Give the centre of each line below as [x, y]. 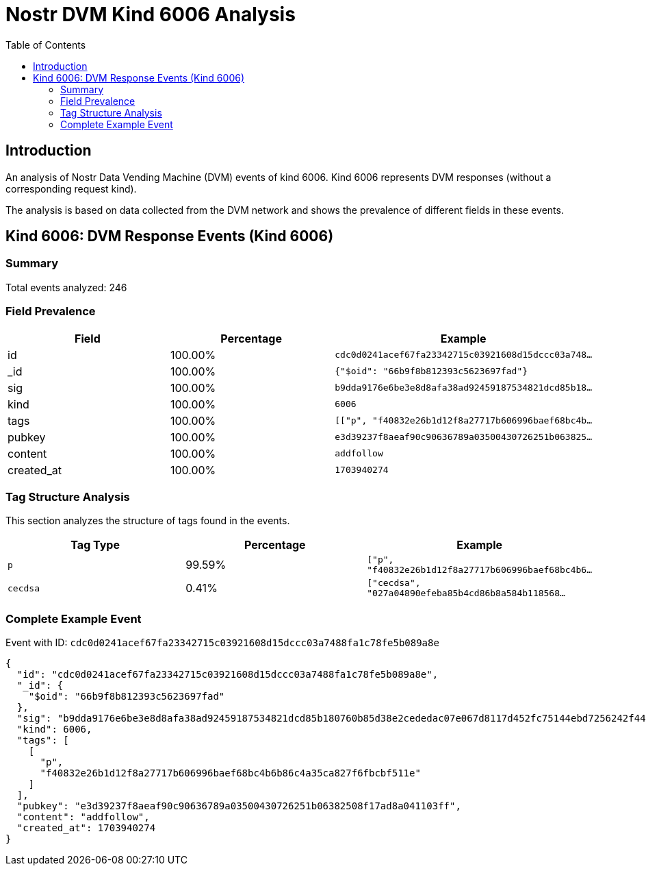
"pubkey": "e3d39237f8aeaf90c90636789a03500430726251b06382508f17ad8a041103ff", [239, 806]
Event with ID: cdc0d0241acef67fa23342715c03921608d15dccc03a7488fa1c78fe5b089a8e [222, 643]
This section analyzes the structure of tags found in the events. [148, 521]
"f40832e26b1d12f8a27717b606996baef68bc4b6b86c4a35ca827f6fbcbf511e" [230, 773]
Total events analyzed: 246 [66, 287]
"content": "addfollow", [83, 817]
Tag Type [95, 545]
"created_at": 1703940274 [86, 828]
